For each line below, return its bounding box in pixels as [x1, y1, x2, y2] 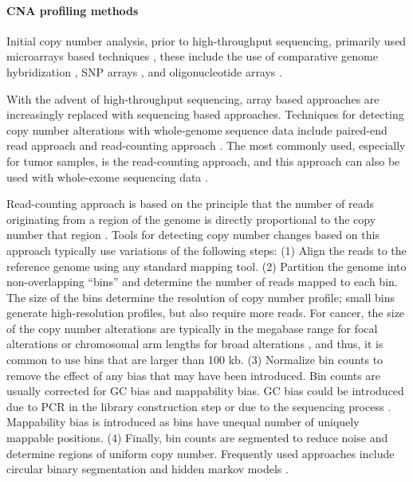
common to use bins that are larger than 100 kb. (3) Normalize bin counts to [6, 351, 383, 368]
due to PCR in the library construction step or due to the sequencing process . [6, 398, 391, 414]
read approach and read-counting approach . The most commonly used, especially [6, 137, 406, 154]
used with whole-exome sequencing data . [6, 168, 208, 185]
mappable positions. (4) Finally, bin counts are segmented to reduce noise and [6, 429, 388, 446]
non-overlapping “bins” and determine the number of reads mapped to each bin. [6, 273, 398, 290]
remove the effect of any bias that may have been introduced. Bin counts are [6, 366, 381, 383]
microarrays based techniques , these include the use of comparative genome [6, 48, 378, 65]
